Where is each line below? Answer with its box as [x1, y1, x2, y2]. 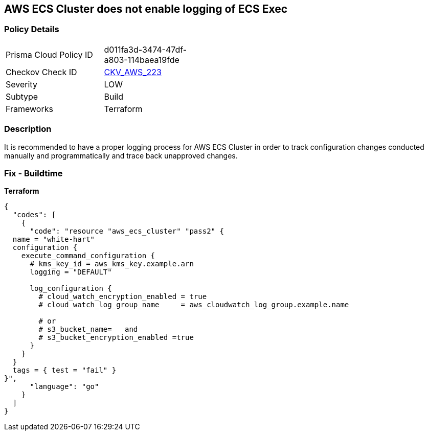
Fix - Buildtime [4, 168, 63, 178]
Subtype [6, 91, 38, 102]
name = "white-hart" [12, 235, 95, 244]
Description [4, 124, 52, 134]
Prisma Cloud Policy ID [6, 49, 93, 60]
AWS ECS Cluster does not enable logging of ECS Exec [4, 3, 288, 15]
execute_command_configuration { [21, 251, 155, 260]
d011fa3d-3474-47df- [104, 44, 187, 55]
